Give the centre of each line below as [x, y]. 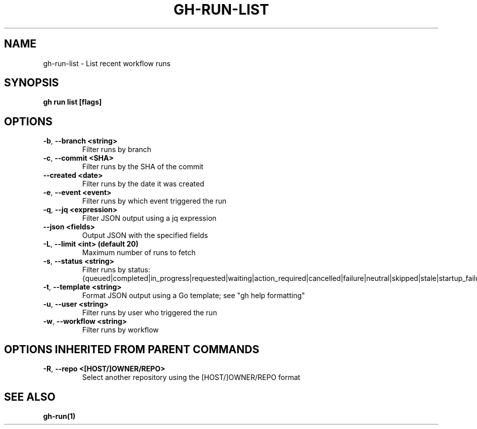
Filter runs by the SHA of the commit [143, 167]
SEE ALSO [30, 397]
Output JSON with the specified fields [145, 235]
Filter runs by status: [116, 270]
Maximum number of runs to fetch [139, 253]
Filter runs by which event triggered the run [154, 201]
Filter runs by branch [117, 150]
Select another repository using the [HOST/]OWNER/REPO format [191, 377]
